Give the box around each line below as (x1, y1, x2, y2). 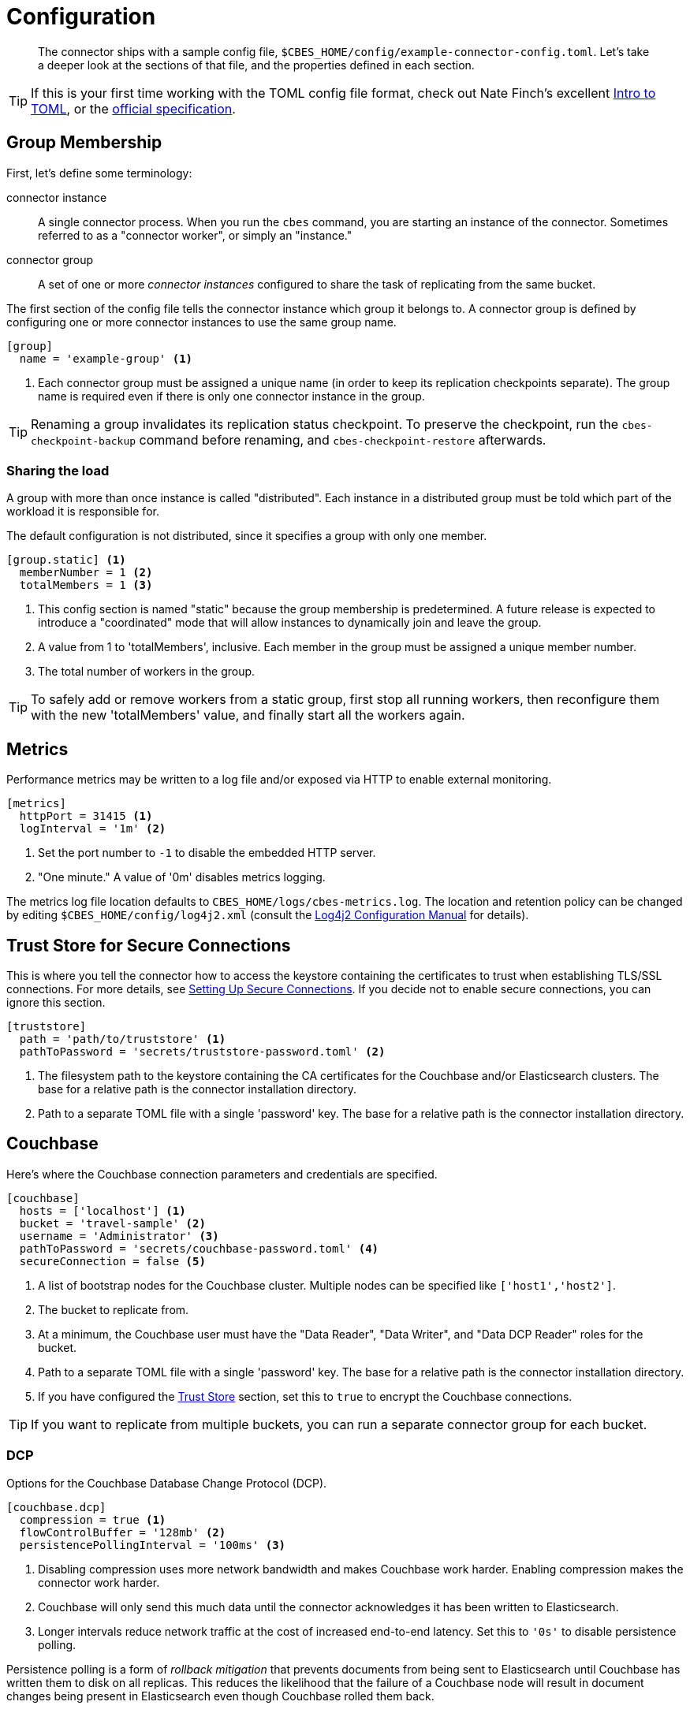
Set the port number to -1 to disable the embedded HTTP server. (38, 846, 376, 860)
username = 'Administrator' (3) (19, 1229, 219, 1242)
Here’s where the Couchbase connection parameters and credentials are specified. (6, 1167, 438, 1181)
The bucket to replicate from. (38, 1302, 189, 1316)
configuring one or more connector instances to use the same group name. (6, 315, 397, 329)
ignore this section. (6, 996, 106, 1010)
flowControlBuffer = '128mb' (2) (19, 1525, 226, 1539)
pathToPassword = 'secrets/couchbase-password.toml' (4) (19, 1242, 379, 1255)
